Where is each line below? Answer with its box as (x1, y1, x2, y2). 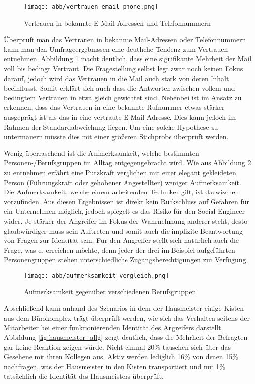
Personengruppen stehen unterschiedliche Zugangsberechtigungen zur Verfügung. (4, 254, 248, 265)
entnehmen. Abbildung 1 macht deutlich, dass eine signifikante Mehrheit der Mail (4, 53, 252, 64)
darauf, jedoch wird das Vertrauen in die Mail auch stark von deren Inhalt (4, 73, 229, 83)
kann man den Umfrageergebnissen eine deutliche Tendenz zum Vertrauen (4, 44, 228, 54)
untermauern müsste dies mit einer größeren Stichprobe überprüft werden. (4, 131, 229, 142)
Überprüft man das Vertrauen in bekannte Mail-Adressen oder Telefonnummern (4, 34, 246, 45)
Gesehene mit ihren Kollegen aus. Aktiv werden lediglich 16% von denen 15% (4, 351, 238, 362)
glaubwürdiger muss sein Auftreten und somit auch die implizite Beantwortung (4, 225, 243, 236)
